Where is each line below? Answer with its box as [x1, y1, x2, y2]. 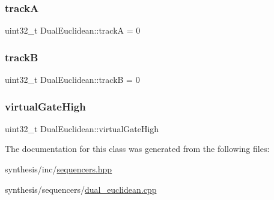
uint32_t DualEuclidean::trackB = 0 [5, 73, 140, 86]
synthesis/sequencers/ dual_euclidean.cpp [5, 183, 157, 195]
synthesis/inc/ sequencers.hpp [5, 163, 112, 175]
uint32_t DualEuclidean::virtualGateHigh [5, 122, 159, 135]
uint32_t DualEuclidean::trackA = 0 [5, 24, 141, 37]
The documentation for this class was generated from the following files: [5, 142, 270, 155]
